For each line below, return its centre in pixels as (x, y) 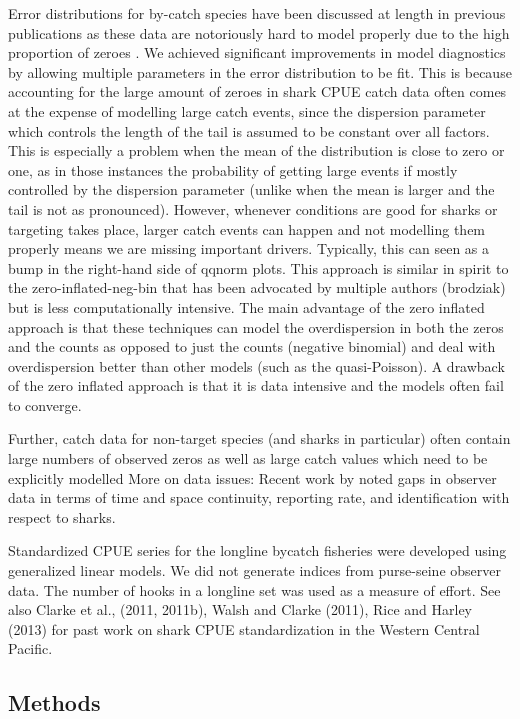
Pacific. (30, 648)
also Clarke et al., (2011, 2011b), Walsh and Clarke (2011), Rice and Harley (240, 609)
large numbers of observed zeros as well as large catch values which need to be (248, 458)
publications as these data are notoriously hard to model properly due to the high (259, 32)
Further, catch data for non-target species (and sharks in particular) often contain (259, 438)
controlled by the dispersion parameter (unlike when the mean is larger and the (251, 189)
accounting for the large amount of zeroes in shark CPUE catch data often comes (257, 91)
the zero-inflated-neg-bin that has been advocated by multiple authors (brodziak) (257, 287)
